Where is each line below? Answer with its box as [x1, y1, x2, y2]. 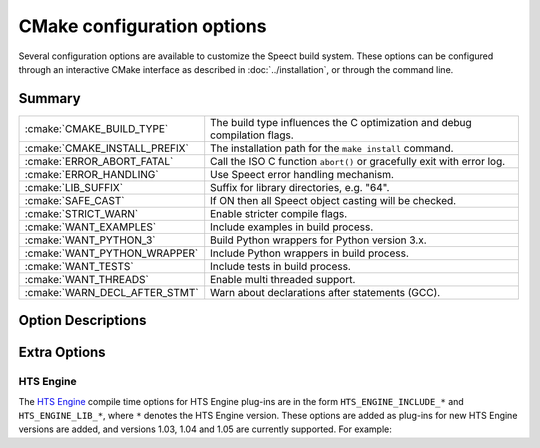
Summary [18, 90, 81, 107]
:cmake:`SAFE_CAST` [24, 193, 125, 207]
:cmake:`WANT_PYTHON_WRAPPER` [24, 246, 199, 260]
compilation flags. [210, 128, 294, 142]
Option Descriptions [18, 312, 147, 329]
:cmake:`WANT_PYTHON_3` [24, 233, 156, 247]
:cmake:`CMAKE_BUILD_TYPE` [24, 121, 169, 135]
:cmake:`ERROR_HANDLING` [24, 167, 159, 181]
